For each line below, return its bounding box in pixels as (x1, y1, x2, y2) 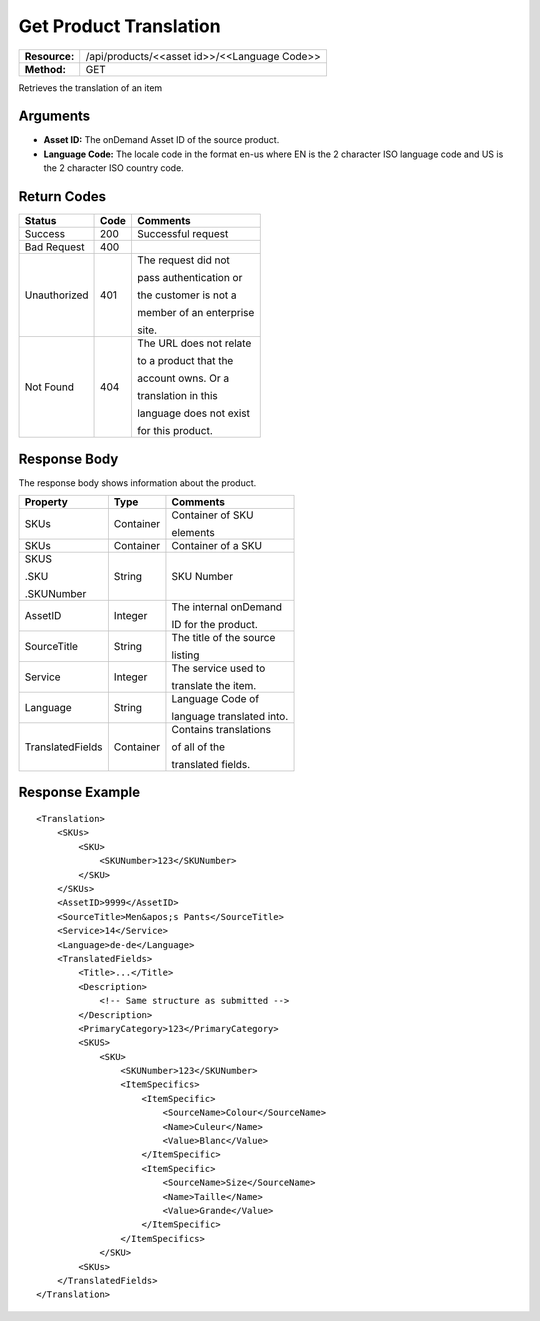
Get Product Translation (18, 15, 221, 37)
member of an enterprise (136, 306, 255, 320)
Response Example (18, 784, 140, 801)
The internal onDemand (171, 600, 283, 614)
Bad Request (24, 240, 85, 254)
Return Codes (18, 188, 107, 205)
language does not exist (136, 406, 250, 420)
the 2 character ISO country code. (43, 162, 184, 174)
